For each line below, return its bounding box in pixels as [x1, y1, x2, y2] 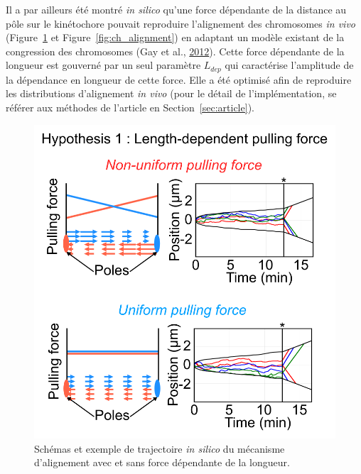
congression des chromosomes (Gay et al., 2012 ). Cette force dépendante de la [6, 43, 345, 58]
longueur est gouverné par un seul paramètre [6, 57, 201, 72]
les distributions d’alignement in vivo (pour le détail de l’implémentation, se [6, 86, 337, 101]
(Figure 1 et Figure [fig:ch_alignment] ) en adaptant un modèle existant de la [6, 30, 345, 45]
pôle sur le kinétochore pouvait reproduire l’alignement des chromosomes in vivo [6, 16, 355, 31]
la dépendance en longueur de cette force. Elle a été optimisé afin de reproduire [6, 72, 352, 87]
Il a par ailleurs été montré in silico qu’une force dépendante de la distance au [6, 2, 347, 16]
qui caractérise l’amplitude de [225, 57, 354, 72]
